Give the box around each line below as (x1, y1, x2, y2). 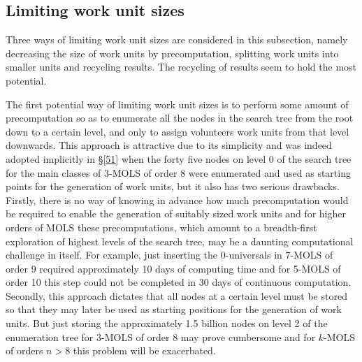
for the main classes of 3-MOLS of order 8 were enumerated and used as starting (6, 165, 351, 180)
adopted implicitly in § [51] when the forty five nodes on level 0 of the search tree (6, 151, 352, 166)
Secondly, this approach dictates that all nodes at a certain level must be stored (6, 288, 347, 303)
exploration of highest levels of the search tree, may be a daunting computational (6, 233, 354, 248)
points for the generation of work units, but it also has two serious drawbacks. (6, 179, 340, 194)
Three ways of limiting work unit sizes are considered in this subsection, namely (6, 32, 348, 47)
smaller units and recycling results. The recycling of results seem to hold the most (6, 59, 357, 74)
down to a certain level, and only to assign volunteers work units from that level (6, 124, 349, 138)
